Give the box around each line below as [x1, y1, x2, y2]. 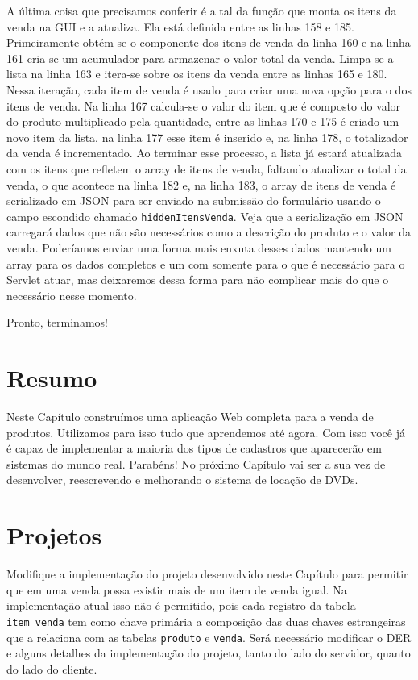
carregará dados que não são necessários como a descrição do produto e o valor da [6, 223, 411, 240]
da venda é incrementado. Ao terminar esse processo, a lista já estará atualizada [6, 144, 402, 161]
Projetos [6, 519, 102, 552]
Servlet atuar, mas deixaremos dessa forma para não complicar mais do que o [6, 271, 389, 288]
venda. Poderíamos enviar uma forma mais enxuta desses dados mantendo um [6, 239, 391, 256]
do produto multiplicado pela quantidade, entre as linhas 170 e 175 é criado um [6, 113, 399, 130]
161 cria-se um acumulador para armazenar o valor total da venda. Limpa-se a [6, 49, 394, 66]
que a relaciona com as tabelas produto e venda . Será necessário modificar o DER [6, 628, 412, 645]
